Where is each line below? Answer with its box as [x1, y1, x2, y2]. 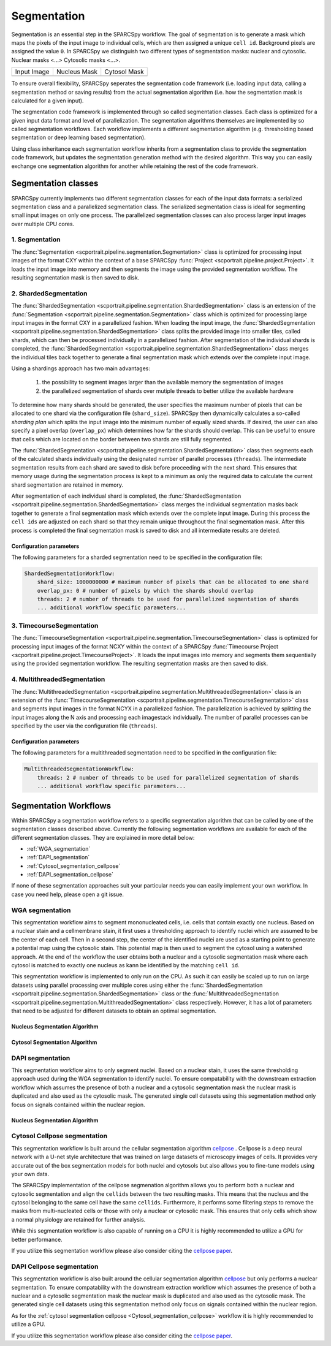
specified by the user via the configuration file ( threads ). [11, 722, 158, 729]
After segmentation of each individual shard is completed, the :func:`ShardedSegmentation [11, 492, 242, 500]
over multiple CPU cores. [11, 220, 75, 227]
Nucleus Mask [56, 67, 98, 76]
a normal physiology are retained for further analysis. [11, 1215, 146, 1223]
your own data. [11, 1170, 50, 1177]
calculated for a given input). [11, 97, 84, 104]
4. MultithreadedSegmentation [11, 675, 105, 683]
